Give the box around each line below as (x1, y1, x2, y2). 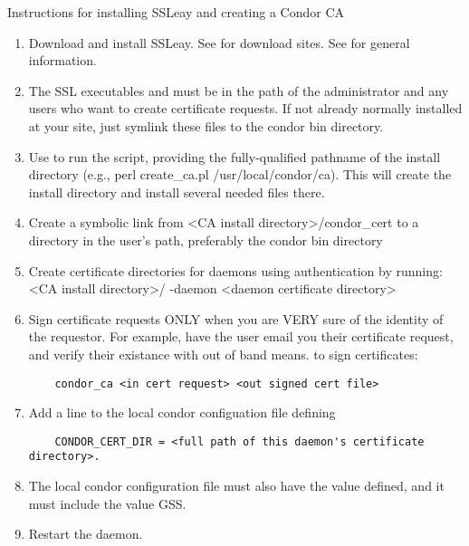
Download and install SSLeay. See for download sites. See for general (28, 33, 410, 52)
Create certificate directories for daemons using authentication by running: (28, 261, 443, 280)
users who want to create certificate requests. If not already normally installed (28, 99, 463, 118)
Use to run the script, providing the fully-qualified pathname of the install (28, 147, 441, 166)
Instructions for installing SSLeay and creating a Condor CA (7, 3, 345, 21)
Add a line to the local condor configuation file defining (28, 403, 336, 422)
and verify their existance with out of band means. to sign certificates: (28, 344, 418, 363)
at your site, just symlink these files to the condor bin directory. (28, 116, 384, 135)
